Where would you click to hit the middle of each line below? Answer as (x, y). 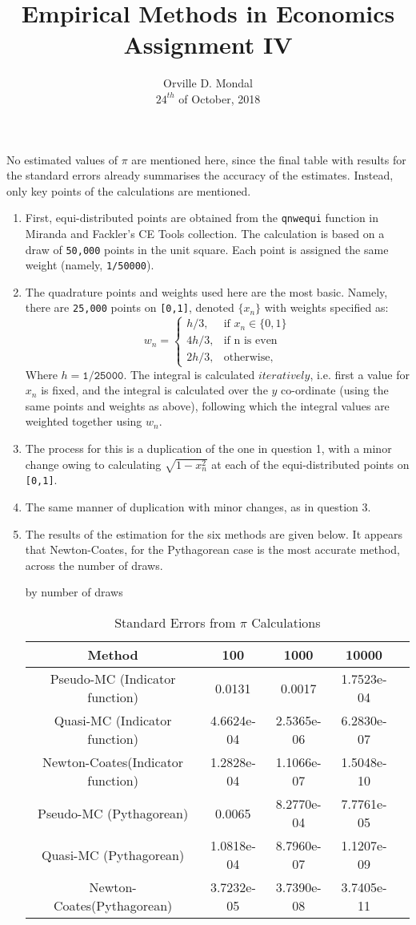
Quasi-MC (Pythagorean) (113, 854)
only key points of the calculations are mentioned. (129, 190)
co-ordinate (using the (335, 390)
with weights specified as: (326, 307)
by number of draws (74, 592)
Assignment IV (208, 44)
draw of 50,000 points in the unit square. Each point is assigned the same (207, 249)
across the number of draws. (94, 565)
